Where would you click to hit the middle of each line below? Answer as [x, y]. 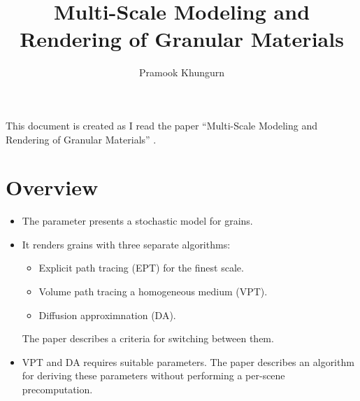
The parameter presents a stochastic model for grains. [137, 221]
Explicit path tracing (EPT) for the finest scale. [141, 268]
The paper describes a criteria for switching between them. [148, 338]
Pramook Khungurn [182, 72]
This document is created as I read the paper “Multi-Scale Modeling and [162, 125]
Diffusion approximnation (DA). [107, 315]
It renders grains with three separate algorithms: [126, 244]
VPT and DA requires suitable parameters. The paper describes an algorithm [188, 361]
